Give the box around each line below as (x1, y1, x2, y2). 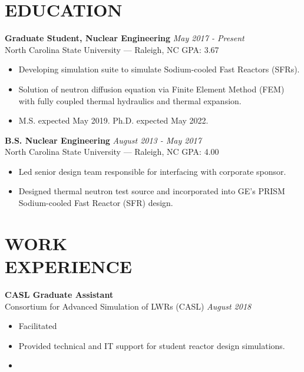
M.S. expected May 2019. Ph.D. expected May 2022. (18, 114, 209, 127)
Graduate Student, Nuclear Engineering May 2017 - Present (5, 32, 244, 44)
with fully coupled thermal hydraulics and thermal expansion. (18, 94, 242, 107)
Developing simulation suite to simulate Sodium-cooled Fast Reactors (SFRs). (18, 63, 300, 75)
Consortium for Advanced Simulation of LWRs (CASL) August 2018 (5, 300, 252, 312)
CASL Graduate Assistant (5, 288, 114, 300)
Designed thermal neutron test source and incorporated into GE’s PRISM (18, 185, 285, 197)
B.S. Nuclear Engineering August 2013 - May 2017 (5, 134, 201, 146)
